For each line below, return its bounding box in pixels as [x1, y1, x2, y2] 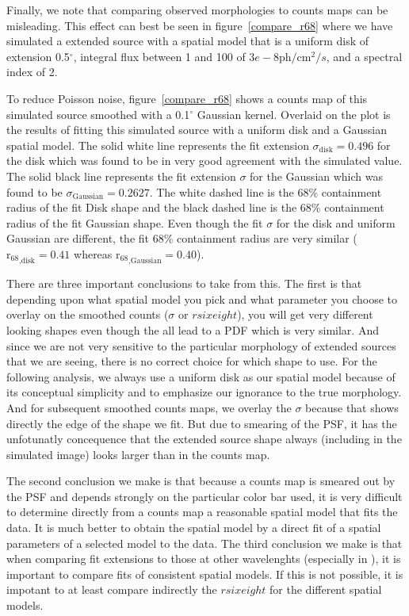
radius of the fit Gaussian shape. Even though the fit [6, 214, 263, 231]
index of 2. [6, 63, 58, 80]
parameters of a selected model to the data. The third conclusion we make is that [6, 534, 403, 551]
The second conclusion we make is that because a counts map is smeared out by [6, 473, 396, 489]
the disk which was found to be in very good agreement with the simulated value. [6, 152, 403, 169]
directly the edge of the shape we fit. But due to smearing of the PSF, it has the [6, 415, 397, 431]
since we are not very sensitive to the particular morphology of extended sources [6, 337, 396, 354]
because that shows [305, 399, 399, 415]
